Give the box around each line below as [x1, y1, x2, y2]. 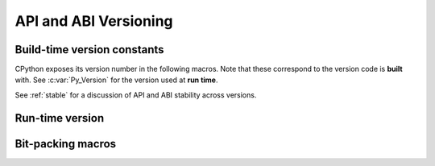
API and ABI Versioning [14, 12, 173, 30]
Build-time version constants [14, 43, 164, 56]
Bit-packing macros [14, 137, 117, 151]
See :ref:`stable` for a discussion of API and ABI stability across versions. [14, 89, 257, 100]
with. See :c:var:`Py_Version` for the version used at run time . [14, 75, 218, 85]
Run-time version [14, 111, 105, 125]
